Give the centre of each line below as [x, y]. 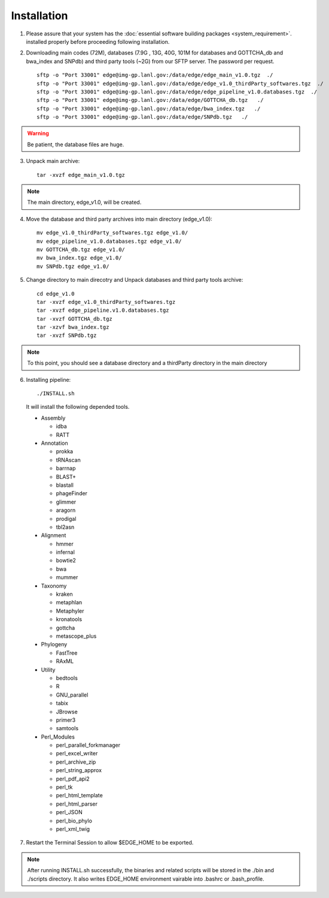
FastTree [67, 653]
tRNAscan [68, 460]
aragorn [66, 510]
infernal [65, 552]
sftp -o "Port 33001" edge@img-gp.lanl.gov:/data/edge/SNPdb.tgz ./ [142, 117]
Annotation [54, 443]
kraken [64, 594]
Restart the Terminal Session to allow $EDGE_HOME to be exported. [110, 843]
